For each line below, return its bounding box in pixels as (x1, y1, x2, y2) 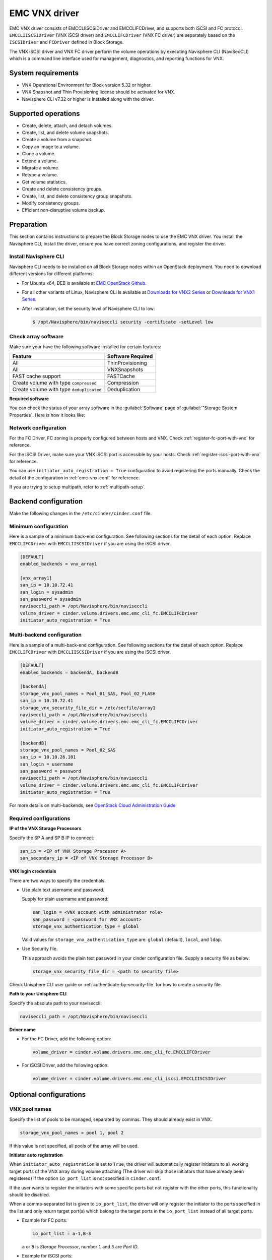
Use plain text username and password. (22, 887, 105, 893)
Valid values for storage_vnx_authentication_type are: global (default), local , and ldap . (22, 936, 222, 942)
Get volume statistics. (22, 179, 67, 185)
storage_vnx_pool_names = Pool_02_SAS (20, 747, 116, 753)
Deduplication (107, 386, 141, 393)
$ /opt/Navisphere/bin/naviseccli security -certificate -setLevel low (32, 319, 214, 325)
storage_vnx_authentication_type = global (32, 924, 139, 929)
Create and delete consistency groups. (22, 186, 103, 192)
